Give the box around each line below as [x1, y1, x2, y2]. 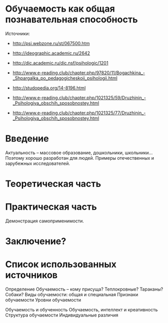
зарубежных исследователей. [5, 160, 70, 166]
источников [5, 269, 58, 281]
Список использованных [5, 259, 117, 270]
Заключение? [5, 236, 67, 247]
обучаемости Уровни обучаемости [5, 297, 81, 303]
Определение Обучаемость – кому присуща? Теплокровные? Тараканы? [5, 286, 163, 292]
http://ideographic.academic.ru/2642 [12, 50, 90, 56]
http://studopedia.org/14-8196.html [12, 84, 86, 91]
